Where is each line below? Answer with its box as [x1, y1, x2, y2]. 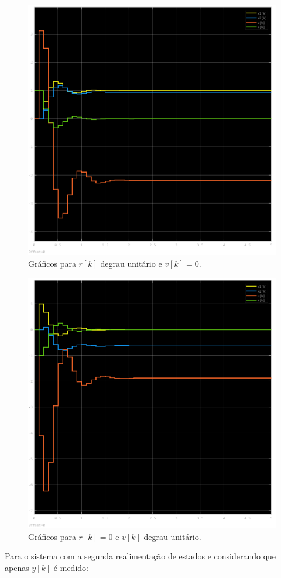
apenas [5, 561, 29, 573]
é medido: [53, 561, 88, 573]
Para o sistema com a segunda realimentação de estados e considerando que [5, 550, 276, 562]
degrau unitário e [100, 257, 162, 270]
